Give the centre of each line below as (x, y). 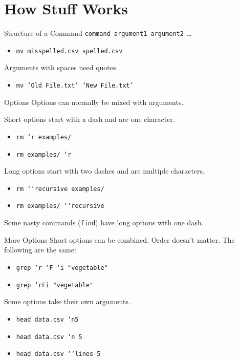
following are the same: (40, 250)
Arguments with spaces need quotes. (61, 67)
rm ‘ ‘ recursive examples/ (60, 189)
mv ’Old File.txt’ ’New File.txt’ (75, 86)
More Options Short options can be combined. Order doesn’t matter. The (119, 239)
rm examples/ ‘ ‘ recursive (60, 206)
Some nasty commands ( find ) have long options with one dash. (104, 223)
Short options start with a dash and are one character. (90, 119)
